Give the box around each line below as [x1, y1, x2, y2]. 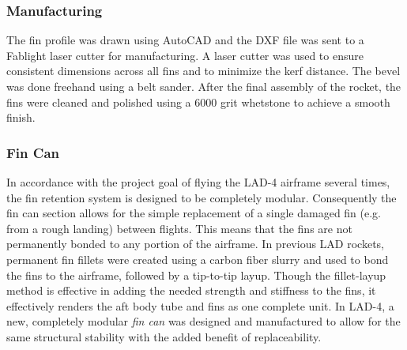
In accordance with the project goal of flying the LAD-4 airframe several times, [6, 174, 390, 190]
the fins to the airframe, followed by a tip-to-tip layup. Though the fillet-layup [6, 266, 386, 283]
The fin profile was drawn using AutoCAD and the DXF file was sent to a [6, 32, 364, 48]
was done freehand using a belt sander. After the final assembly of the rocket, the [6, 78, 401, 94]
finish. [6, 109, 36, 126]
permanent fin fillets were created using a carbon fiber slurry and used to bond [6, 250, 389, 267]
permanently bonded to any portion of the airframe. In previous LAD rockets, [6, 235, 384, 252]
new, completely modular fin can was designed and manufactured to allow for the [6, 313, 401, 329]
